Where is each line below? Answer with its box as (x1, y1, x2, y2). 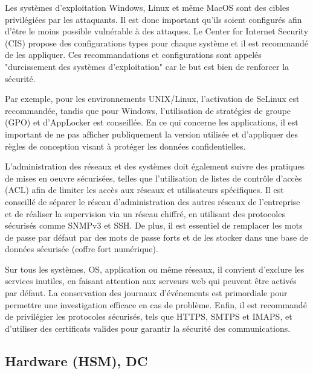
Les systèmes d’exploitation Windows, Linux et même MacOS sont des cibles (5, 1, 289, 13)
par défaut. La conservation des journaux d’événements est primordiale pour (5, 287, 288, 299)
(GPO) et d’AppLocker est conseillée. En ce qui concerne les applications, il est (5, 116, 298, 128)
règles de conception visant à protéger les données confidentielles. (5, 139, 246, 152)
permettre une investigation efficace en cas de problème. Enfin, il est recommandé (5, 298, 307, 311)
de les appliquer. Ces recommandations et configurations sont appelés (5, 48, 262, 61)
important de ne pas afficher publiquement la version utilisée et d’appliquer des (5, 127, 298, 140)
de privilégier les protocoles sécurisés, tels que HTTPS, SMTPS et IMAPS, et (5, 310, 292, 323)
